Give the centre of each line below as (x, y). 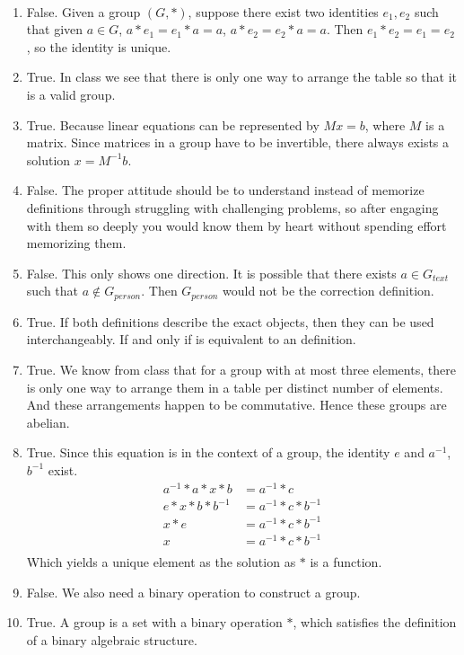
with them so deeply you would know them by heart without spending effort (236, 225)
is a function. (346, 562)
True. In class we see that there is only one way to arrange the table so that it (241, 77)
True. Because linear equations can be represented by (173, 124)
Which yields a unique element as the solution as (161, 562)
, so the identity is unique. (99, 46)
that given (55, 29)
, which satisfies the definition (375, 622)
